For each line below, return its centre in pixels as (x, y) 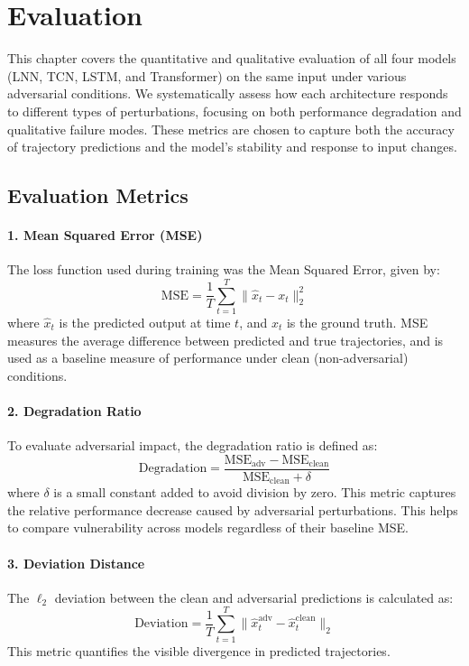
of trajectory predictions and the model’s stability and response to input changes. (232, 147)
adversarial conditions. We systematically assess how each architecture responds (228, 93)
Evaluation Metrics (98, 195)
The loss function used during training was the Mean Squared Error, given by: (224, 269)
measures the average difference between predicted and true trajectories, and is (225, 340)
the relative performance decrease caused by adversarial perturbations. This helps (233, 509)
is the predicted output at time (145, 322)
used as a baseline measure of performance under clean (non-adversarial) (208, 358)
